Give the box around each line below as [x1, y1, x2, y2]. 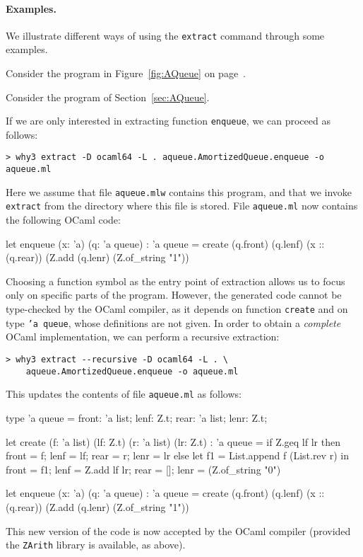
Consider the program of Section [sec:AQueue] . [6, 89, 210, 104]
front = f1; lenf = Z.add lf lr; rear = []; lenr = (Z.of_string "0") [6, 461, 281, 476]
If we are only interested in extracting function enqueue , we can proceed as [6, 113, 331, 128]
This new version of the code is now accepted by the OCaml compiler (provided [6, 523, 351, 538]
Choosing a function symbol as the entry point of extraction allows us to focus [6, 273, 345, 288]
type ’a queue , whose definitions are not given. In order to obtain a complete [6, 315, 341, 330]
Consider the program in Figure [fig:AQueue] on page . [6, 66, 246, 81]
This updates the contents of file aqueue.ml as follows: [6, 386, 242, 401]
